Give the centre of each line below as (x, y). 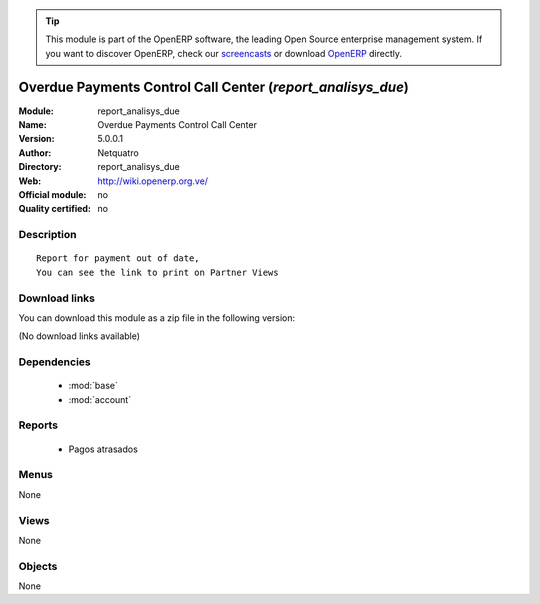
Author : (35, 152)
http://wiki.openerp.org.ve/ (153, 181)
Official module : (52, 195)
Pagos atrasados (103, 449)
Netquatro (118, 152)
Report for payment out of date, (118, 258)
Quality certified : (55, 209)
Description (47, 235)
